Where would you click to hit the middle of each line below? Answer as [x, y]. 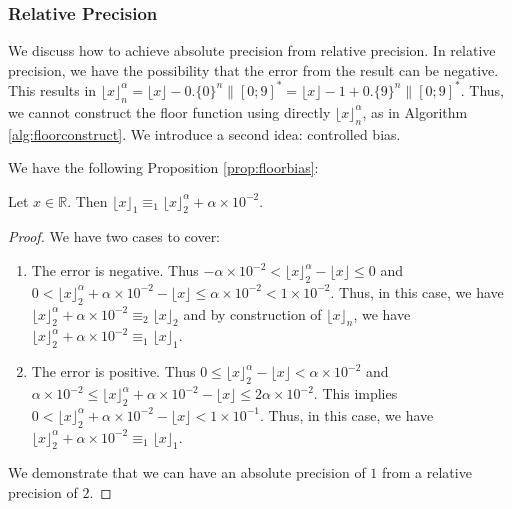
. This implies [355, 393]
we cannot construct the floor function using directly [169, 111]
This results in [52, 89]
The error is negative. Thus [115, 270]
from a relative [427, 472]
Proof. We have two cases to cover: [114, 236]
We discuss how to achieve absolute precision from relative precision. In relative [252, 50]
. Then [87, 200]
